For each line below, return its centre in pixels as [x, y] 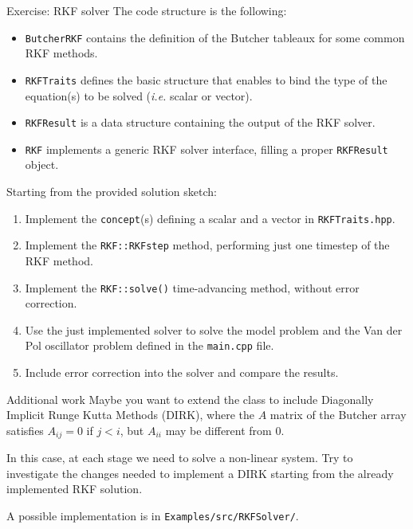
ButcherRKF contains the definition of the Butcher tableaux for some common [215, 37]
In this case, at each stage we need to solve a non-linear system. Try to [180, 458]
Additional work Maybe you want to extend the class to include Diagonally [190, 399]
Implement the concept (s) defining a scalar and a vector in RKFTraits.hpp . [210, 218]
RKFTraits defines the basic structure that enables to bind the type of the [206, 79]
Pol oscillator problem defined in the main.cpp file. [149, 345]
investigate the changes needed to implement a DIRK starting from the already [200, 473]
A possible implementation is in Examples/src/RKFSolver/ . [153, 516]
